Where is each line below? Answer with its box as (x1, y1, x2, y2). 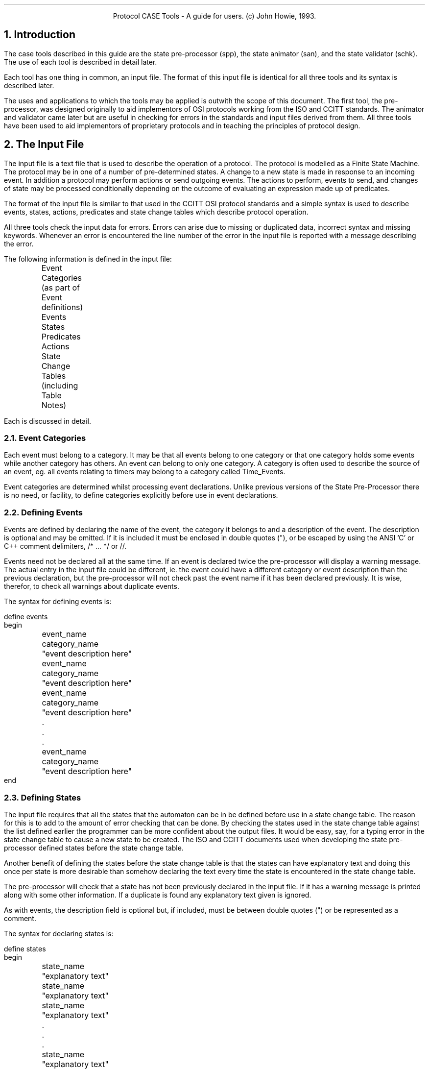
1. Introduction (4, 28, 75, 41)
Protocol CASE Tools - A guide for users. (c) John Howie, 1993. (113, 12, 316, 20)
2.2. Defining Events (4, 507, 83, 517)
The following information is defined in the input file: (4, 254, 172, 263)
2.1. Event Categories (4, 433, 86, 443)
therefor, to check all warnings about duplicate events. (4, 582, 179, 591)
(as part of (41, 282, 80, 292)
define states (4, 944, 46, 953)
